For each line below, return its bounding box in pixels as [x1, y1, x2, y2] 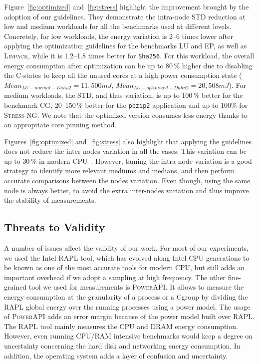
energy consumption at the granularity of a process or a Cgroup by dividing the [4, 292, 248, 302]
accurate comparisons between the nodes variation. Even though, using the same [4, 175, 251, 186]
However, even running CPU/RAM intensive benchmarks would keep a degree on [4, 331, 253, 341]
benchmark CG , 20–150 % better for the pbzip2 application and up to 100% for [4, 99, 248, 110]
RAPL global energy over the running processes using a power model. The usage [4, 301, 251, 312]
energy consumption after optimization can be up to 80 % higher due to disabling [4, 60, 253, 70]
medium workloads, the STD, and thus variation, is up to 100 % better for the [4, 90, 243, 100]
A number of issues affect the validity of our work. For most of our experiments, [4, 243, 249, 253]
